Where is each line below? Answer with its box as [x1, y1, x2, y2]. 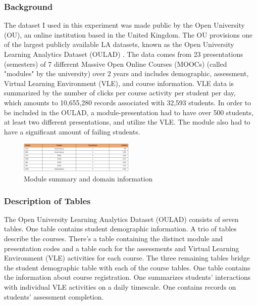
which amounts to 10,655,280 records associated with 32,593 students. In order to [4, 97, 251, 107]
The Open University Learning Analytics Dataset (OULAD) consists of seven [4, 214, 239, 224]
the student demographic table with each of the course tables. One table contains [4, 262, 251, 272]
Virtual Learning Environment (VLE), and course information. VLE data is [4, 78, 234, 88]
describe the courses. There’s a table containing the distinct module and [4, 233, 223, 244]
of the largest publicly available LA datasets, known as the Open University [4, 39, 234, 49]
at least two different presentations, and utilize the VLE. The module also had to [4, 117, 251, 127]
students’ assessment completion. [4, 291, 104, 302]
